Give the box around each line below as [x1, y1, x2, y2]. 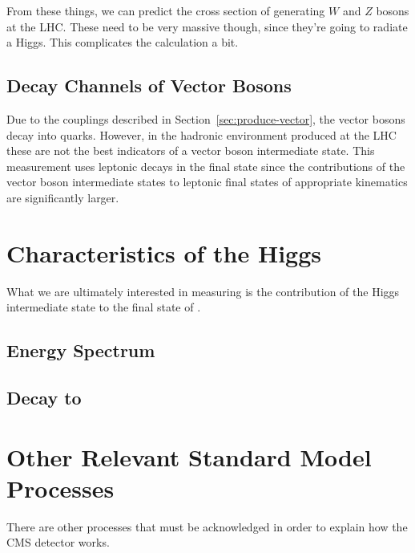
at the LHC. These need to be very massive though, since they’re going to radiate [6, 18, 408, 35]
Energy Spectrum [6, 338, 155, 363]
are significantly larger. [6, 189, 119, 205]
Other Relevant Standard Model [6, 440, 372, 473]
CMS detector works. [6, 534, 110, 551]
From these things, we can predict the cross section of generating [6, 2, 325, 18]
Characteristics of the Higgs [6, 236, 322, 269]
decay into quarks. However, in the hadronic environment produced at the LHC [6, 126, 397, 143]
